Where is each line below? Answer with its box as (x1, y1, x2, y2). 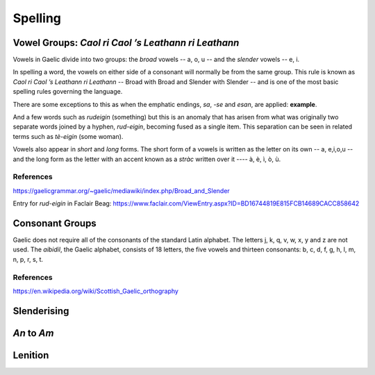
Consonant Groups (12, 217, 97, 229)
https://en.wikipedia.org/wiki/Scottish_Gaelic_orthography (12, 287, 178, 295)
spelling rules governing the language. (12, 87, 123, 96)
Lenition (12, 349, 49, 361)
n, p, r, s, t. (12, 255, 44, 263)
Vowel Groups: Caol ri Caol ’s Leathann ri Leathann (12, 37, 240, 49)
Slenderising (12, 305, 69, 317)
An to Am (12, 327, 54, 339)
